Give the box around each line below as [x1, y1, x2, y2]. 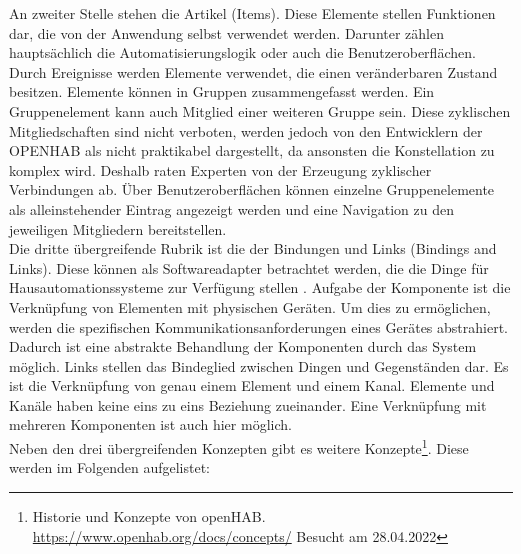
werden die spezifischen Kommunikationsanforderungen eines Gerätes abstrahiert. [9, 316, 508, 337]
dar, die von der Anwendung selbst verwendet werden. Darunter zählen [9, 22, 444, 43]
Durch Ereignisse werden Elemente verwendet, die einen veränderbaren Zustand [9, 61, 498, 82]
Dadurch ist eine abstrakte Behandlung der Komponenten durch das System [9, 336, 477, 357]
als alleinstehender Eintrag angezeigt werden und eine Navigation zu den [9, 198, 454, 219]
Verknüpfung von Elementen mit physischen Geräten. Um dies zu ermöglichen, [9, 296, 491, 317]
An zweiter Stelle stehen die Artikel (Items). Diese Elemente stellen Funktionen [9, 3, 496, 23]
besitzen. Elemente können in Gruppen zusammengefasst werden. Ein [9, 81, 435, 102]
